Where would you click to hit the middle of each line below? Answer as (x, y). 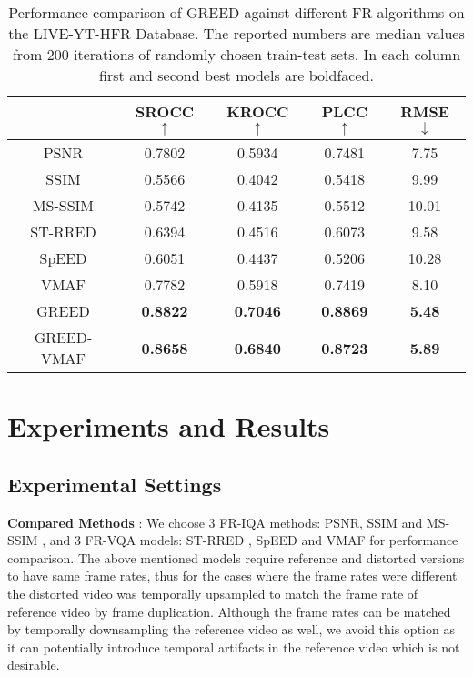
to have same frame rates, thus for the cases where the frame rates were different (232, 576)
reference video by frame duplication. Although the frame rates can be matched (229, 611)
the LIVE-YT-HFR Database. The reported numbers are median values (236, 33)
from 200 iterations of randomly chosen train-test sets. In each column (236, 54)
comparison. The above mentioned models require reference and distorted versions (236, 557)
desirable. (34, 665)
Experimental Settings (115, 484)
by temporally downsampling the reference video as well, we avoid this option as (231, 629)
